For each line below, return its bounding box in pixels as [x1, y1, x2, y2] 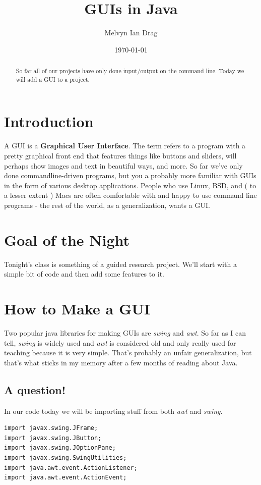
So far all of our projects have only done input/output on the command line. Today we [16, 67, 244, 75]
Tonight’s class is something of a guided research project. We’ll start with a [4, 258, 237, 269]
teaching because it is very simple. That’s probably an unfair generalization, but [4, 347, 252, 358]
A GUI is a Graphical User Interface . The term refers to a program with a [4, 140, 246, 151]
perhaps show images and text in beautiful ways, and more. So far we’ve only [4, 160, 243, 171]
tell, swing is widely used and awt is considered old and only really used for [4, 337, 236, 348]
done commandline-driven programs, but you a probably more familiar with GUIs [4, 170, 256, 181]
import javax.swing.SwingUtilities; [4, 454, 127, 461]
